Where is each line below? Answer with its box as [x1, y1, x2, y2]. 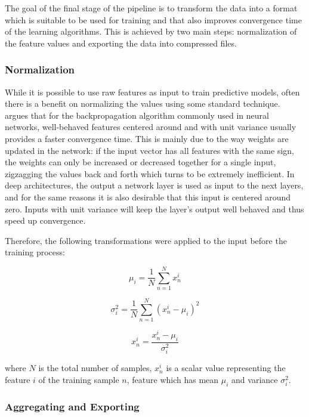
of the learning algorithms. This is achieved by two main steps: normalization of [5, 25, 297, 38]
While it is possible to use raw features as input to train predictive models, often [5, 85, 300, 98]
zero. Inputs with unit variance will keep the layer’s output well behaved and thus [5, 202, 304, 215]
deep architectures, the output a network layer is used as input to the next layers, [5, 179, 304, 191]
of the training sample [38, 373, 119, 385]
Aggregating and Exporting [5, 399, 140, 414]
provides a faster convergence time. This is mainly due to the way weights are [5, 132, 289, 144]
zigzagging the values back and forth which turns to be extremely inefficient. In [5, 167, 295, 180]
